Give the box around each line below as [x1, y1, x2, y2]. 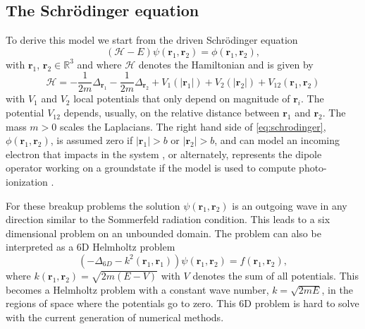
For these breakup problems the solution [6, 198, 180, 213]
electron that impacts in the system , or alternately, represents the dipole [6, 146, 322, 161]
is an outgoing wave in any [232, 198, 347, 213]
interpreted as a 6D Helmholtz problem [6, 239, 175, 254]
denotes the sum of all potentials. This [192, 268, 359, 282]
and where [77, 56, 122, 71]
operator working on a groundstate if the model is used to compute [6, 160, 296, 175]
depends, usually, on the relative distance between [63, 105, 280, 120]
